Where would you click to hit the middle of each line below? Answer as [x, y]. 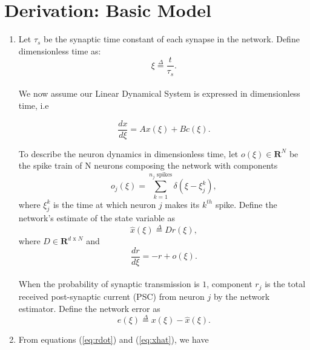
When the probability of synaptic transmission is [109, 284]
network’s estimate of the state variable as [97, 218]
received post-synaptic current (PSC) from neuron [111, 296]
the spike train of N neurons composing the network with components [148, 165]
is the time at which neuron [104, 204]
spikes [164, 174]
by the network [242, 296]
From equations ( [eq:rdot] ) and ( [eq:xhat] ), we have [114, 339]
